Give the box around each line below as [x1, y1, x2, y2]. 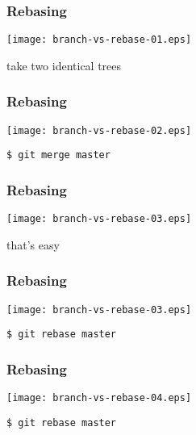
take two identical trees [6, 56, 122, 73]
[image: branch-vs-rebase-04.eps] [6, 392, 192, 404]
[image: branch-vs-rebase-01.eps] [6, 34, 192, 46]
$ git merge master [6, 149, 111, 161]
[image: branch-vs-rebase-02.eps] [6, 124, 192, 136]
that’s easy [6, 236, 60, 253]
